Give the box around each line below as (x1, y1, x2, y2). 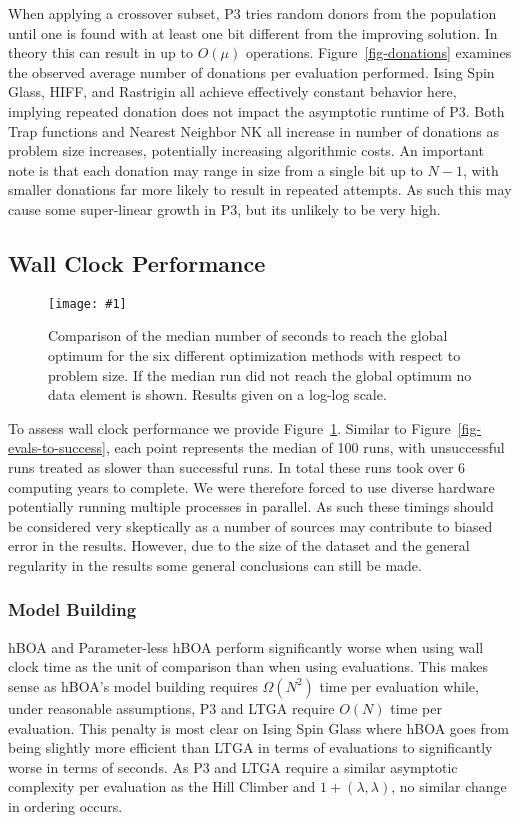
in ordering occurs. (8, 795, 123, 816)
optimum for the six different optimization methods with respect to (48, 344, 461, 365)
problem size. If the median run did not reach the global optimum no (48, 364, 472, 385)
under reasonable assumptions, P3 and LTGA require (8, 697, 335, 718)
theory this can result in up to (8, 42, 193, 63)
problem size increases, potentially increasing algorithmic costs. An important (8, 140, 484, 161)
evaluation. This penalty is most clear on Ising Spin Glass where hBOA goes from (8, 717, 510, 738)
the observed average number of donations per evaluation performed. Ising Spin (8, 61, 495, 82)
